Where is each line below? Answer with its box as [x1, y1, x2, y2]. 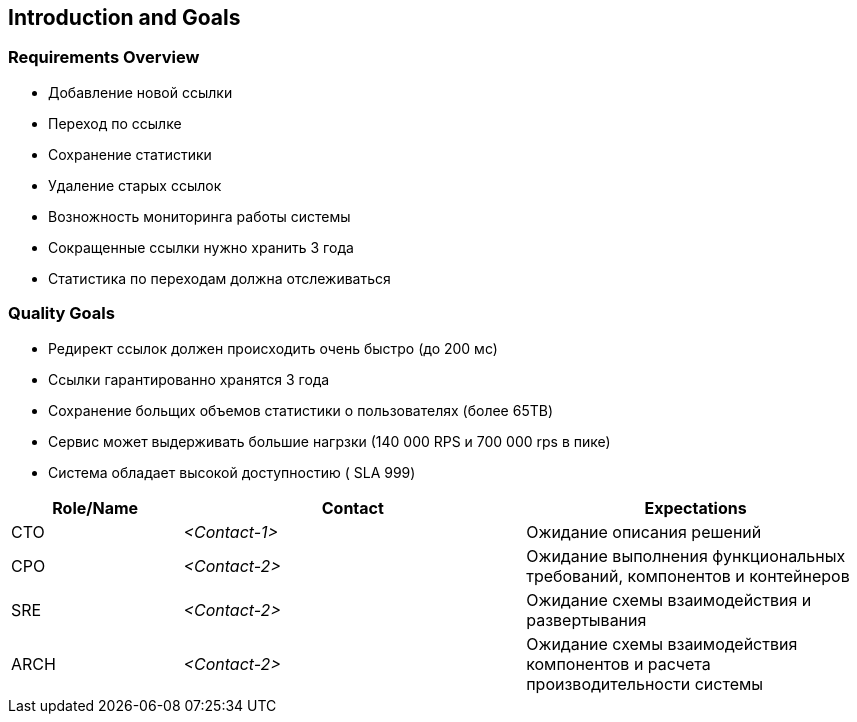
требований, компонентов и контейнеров [526, 565, 850, 586]
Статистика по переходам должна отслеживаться [48, 269, 391, 287]
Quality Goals [8, 303, 115, 324]
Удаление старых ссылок [48, 176, 222, 194]
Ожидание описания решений [526, 521, 762, 542]
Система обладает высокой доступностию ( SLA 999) [48, 463, 416, 481]
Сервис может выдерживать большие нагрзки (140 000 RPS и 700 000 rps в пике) [48, 432, 611, 450]
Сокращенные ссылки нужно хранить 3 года [48, 238, 354, 256]
